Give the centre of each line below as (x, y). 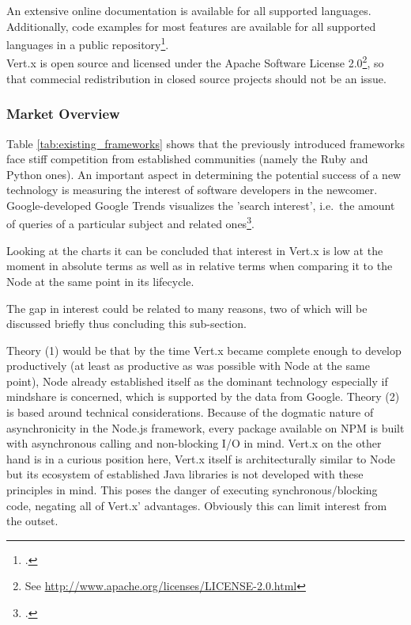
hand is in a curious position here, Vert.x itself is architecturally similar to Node (201, 458)
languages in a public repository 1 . (88, 43)
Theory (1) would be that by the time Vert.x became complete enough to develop (204, 350)
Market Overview (63, 114)
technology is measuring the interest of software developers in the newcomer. (192, 190)
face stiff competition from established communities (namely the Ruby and (187, 159)
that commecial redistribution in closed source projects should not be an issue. (196, 78)
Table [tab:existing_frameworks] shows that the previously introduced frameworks (205, 143)
